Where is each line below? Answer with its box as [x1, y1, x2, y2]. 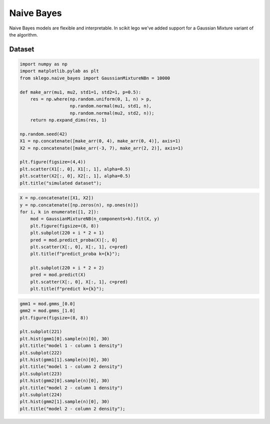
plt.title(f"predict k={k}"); [30, 286, 104, 292]
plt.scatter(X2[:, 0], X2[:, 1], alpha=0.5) [19, 173, 131, 179]
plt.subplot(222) [19, 350, 62, 355]
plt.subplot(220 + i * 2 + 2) [30, 265, 104, 271]
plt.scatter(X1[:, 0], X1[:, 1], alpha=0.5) [19, 166, 131, 172]
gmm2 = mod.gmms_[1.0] [19, 308, 75, 313]
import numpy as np [19, 61, 67, 67]
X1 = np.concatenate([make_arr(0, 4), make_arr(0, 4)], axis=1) [19, 138, 181, 144]
